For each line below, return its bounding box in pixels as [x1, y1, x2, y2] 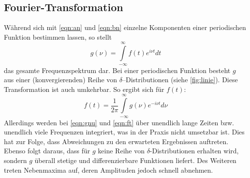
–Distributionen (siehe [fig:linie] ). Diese [122, 74, 238, 85]
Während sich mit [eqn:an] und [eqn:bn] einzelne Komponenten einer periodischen [4, 22, 246, 32]
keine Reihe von [98, 146, 145, 156]
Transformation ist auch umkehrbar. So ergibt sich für [4, 84, 164, 94]
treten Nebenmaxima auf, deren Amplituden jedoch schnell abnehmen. [4, 164, 213, 175]
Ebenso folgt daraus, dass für [4, 146, 90, 156]
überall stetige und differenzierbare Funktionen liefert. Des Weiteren [34, 155, 236, 165]
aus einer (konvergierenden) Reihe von [4, 74, 118, 85]
